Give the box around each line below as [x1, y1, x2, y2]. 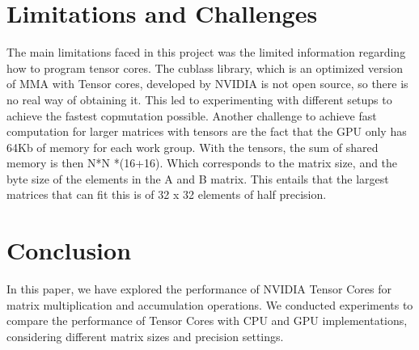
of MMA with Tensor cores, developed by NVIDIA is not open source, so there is [6, 75, 408, 92]
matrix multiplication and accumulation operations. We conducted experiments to [6, 296, 413, 313]
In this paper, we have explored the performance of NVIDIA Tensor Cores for [6, 280, 391, 297]
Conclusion [6, 234, 132, 267]
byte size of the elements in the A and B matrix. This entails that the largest [6, 170, 389, 187]
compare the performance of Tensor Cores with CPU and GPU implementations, [6, 312, 408, 329]
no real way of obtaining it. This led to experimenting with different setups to [6, 91, 392, 108]
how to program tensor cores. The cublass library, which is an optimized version [6, 59, 403, 76]
